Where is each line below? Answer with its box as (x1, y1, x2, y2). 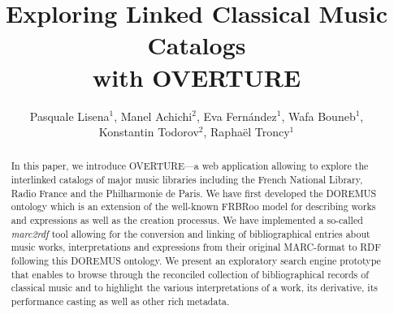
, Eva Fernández (196, 107, 277, 124)
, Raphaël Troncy (203, 123, 290, 140)
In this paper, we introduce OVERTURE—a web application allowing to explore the (11, 159, 369, 173)
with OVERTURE (92, 60, 301, 93)
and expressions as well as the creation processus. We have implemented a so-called (11, 213, 363, 227)
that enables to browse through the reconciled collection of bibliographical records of (11, 267, 369, 281)
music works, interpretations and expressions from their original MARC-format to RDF (11, 240, 381, 254)
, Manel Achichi (114, 107, 193, 124)
